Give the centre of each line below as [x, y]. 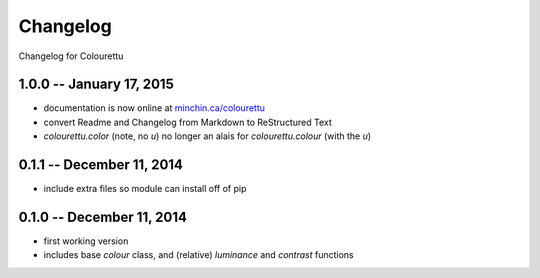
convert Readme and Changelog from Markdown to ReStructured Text [187, 122]
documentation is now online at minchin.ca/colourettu [154, 108]
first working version [86, 241]
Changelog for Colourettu [71, 56]
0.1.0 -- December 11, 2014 [102, 216]
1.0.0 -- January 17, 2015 [96, 84]
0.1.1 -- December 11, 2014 [101, 165]
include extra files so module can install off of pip [145, 189]
